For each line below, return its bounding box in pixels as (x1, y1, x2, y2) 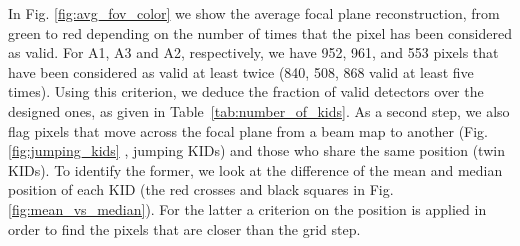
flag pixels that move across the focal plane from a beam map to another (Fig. (8, 120, 489, 141)
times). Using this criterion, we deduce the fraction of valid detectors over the (8, 81, 484, 102)
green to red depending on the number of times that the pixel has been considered (8, 22, 512, 43)
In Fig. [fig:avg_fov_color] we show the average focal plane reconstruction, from (8, 3, 500, 23)
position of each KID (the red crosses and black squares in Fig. (8, 179, 394, 200)
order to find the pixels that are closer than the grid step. (8, 218, 361, 239)
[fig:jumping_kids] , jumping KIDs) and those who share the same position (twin (8, 140, 505, 161)
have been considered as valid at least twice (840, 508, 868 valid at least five (8, 61, 474, 82)
